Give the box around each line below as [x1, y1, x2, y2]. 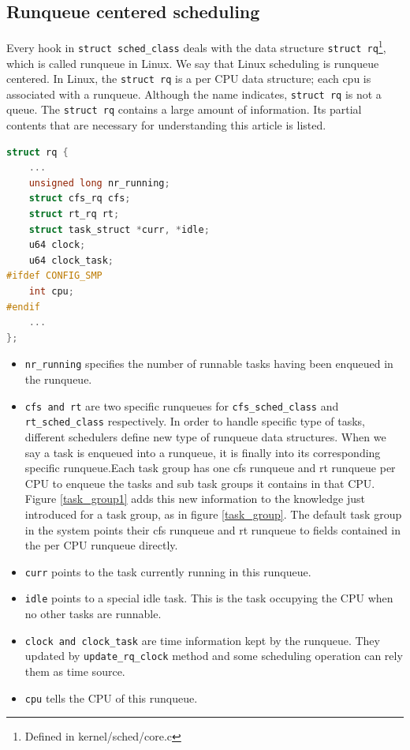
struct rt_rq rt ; [28, 208, 120, 220]
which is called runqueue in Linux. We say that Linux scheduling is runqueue [6, 54, 379, 71]
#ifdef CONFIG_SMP [6, 270, 102, 282]
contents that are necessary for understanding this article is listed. [6, 117, 326, 133]
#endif [6, 301, 40, 313]
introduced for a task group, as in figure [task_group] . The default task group [24, 505, 402, 522]
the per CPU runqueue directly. [24, 537, 178, 553]
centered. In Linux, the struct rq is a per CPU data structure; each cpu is [6, 70, 371, 87]
